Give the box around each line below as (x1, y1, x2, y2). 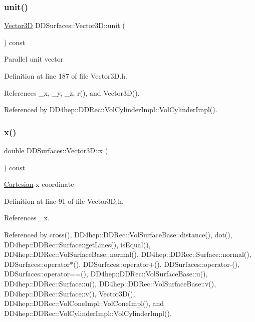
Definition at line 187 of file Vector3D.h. (4, 71, 127, 81)
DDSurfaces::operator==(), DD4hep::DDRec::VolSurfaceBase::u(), (4, 268, 208, 279)
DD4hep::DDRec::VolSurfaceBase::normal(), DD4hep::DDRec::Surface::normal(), (4, 249, 251, 259)
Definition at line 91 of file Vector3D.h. (4, 195, 124, 206)
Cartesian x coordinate (4, 179, 74, 189)
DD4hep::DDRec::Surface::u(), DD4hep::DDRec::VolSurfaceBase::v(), (4, 278, 216, 288)
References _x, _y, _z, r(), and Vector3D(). (4, 87, 140, 98)
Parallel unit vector (4, 54, 64, 64)
